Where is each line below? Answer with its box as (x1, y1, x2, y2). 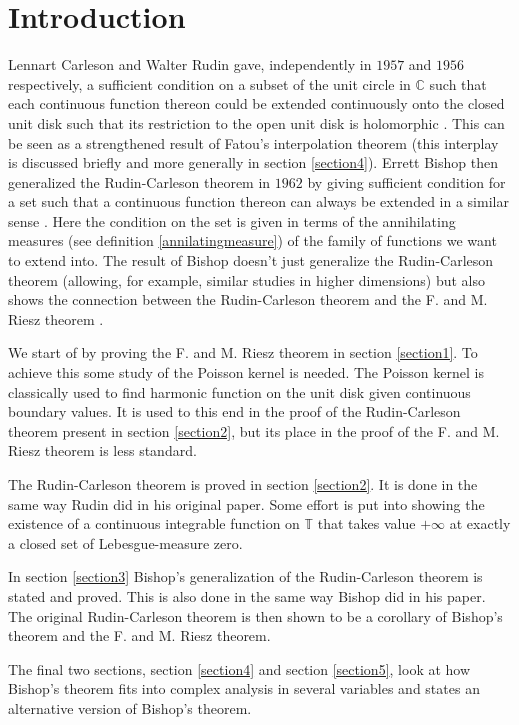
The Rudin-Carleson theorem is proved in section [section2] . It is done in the (8, 474, 478, 494)
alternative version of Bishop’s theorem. (8, 697, 252, 718)
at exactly (449, 513, 511, 534)
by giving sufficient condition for (307, 171, 506, 192)
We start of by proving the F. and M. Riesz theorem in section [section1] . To (8, 342, 478, 363)
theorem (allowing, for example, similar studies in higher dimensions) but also (8, 269, 486, 290)
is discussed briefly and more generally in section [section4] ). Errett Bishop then (8, 152, 498, 173)
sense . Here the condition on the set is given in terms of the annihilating (8, 210, 456, 231)
